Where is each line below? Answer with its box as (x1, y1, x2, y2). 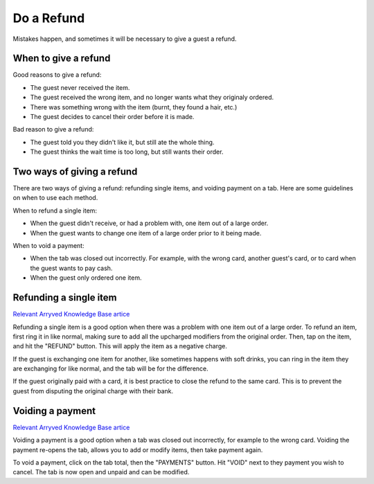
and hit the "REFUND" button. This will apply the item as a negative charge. (12, 342, 228, 350)
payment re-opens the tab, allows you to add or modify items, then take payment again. (12, 445, 263, 454)
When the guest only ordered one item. (30, 274, 142, 282)
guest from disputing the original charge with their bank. (12, 386, 173, 395)
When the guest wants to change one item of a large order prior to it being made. (30, 228, 262, 237)
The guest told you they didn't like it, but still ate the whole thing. (30, 138, 215, 146)
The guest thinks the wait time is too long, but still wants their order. (30, 147, 224, 156)
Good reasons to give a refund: (12, 71, 102, 79)
